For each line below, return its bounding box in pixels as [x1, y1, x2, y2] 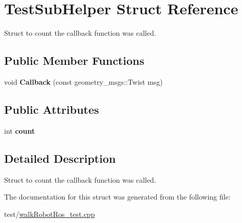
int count [4, 125, 35, 136]
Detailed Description [4, 150, 116, 166]
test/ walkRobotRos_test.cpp [4, 208, 95, 219]
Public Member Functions [4, 53, 144, 68]
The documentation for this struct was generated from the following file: [4, 191, 231, 202]
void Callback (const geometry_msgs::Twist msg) [4, 76, 163, 87]
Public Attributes [4, 101, 99, 117]
